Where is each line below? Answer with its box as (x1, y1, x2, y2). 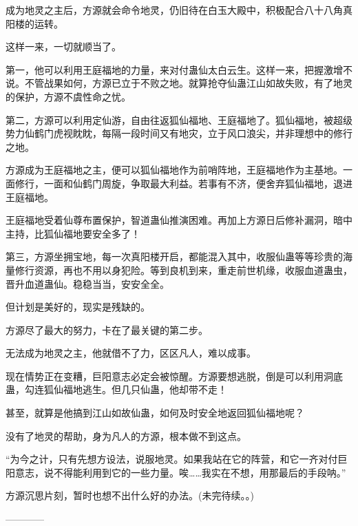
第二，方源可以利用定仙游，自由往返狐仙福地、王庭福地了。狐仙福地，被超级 (6, 112, 352, 127)
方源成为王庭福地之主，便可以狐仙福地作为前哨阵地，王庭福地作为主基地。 (6, 162, 343, 177)
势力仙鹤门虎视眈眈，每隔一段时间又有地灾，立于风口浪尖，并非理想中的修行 (6, 126, 352, 140)
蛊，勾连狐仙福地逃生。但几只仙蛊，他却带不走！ (6, 382, 227, 397)
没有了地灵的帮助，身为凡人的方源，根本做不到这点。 (6, 428, 246, 443)
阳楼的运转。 (6, 16, 63, 30)
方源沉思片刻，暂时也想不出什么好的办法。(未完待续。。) (6, 488, 254, 503)
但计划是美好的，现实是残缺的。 (6, 299, 150, 314)
